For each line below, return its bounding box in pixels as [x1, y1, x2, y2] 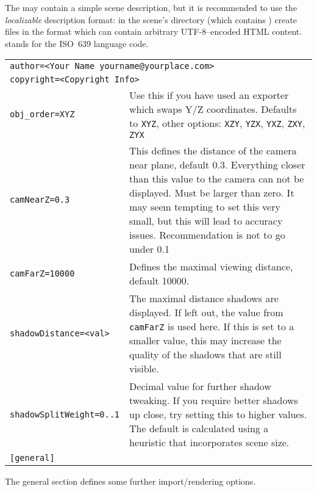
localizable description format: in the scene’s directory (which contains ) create [5, 13, 297, 26]
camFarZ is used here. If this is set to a [129, 319, 294, 334]
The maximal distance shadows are [129, 291, 279, 306]
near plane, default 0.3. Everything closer [129, 157, 305, 172]
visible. [129, 361, 159, 376]
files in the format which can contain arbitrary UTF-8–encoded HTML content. [5, 25, 302, 38]
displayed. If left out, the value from [129, 305, 283, 320]
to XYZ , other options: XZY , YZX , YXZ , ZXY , [129, 116, 305, 131]
